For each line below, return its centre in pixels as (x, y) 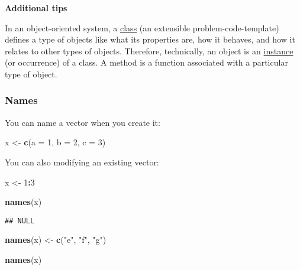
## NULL (20, 221)
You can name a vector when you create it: (83, 122)
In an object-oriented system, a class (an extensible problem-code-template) (142, 27)
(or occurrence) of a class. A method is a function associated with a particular (146, 62)
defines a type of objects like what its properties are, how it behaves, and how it (150, 39)
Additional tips (36, 8)
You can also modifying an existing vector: (82, 162)
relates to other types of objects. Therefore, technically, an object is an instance (149, 51)
